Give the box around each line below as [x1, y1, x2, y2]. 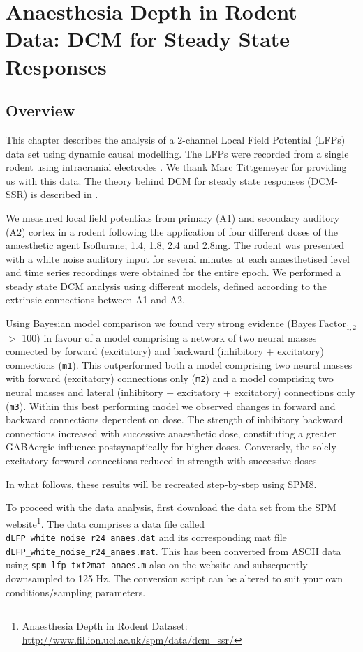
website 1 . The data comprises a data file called [6, 514, 205, 531]
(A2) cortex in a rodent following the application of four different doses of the [6, 224, 338, 238]
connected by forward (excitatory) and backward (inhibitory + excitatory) [6, 344, 325, 358]
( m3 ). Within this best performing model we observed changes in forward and [6, 398, 336, 413]
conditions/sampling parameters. [6, 584, 146, 599]
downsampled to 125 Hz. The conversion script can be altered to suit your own [6, 571, 343, 586]
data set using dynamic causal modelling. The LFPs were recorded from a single [6, 146, 349, 160]
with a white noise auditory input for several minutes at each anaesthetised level [6, 251, 350, 266]
